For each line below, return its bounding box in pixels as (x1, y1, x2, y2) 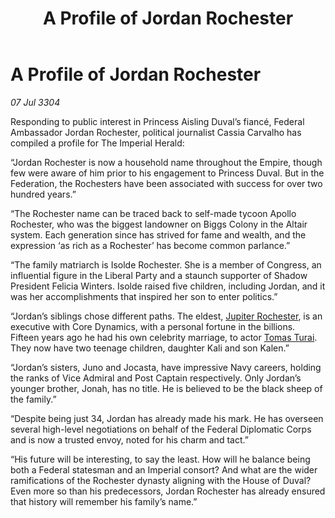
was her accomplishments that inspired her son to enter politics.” (10, 290, 278, 302)
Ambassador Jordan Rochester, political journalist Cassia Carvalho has (10, 126, 302, 138)
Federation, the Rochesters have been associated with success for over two (10, 177, 323, 189)
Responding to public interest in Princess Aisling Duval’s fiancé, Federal (10, 115, 305, 127)
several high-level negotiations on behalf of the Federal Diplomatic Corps (10, 423, 312, 435)
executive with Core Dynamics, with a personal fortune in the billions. (10, 320, 296, 332)
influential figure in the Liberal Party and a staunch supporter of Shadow (10, 269, 308, 281)
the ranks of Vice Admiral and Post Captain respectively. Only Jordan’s (10, 372, 302, 384)
